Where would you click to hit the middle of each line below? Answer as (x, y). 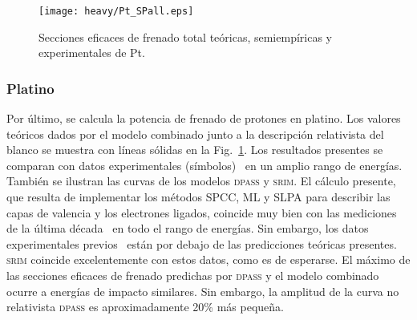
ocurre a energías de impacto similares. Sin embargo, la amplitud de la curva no (203, 291)
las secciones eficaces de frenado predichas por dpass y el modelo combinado (193, 275)
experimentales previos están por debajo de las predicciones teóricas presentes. (202, 243)
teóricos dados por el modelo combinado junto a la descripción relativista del (195, 134)
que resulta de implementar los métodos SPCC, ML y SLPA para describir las (198, 197)
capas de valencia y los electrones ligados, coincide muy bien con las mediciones (202, 212)
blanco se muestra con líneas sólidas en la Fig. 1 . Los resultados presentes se (195, 150)
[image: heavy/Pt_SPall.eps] (116, 11)
